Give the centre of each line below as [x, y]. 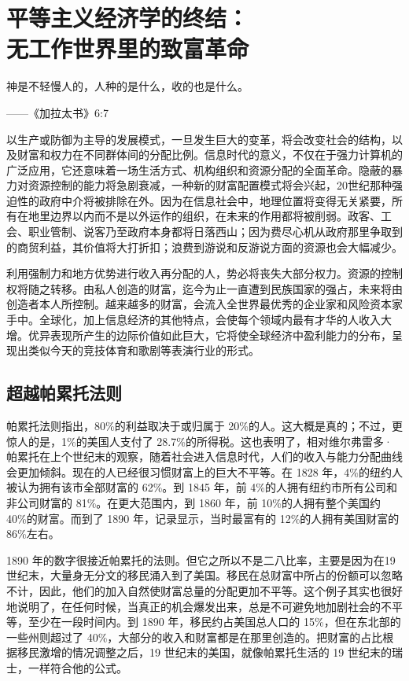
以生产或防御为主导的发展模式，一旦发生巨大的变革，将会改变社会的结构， [199, 139]
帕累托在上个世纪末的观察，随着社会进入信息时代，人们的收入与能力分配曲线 [204, 456]
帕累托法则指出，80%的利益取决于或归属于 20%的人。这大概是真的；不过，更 [204, 426]
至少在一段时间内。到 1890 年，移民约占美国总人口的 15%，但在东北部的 [214, 622]
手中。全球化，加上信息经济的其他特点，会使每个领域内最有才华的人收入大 [199, 320]
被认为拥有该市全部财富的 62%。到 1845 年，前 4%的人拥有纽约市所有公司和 [202, 487]
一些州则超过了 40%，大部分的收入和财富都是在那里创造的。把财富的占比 [195, 637]
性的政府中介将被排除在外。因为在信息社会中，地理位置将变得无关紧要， [204, 200]
